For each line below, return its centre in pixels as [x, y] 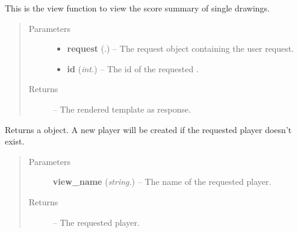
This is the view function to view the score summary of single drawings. [137, 8]
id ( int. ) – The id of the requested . [133, 68]
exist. [15, 141]
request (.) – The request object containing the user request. [181, 48]
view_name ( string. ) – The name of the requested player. [162, 182]
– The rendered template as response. [122, 109]
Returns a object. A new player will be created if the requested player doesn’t [148, 129]
